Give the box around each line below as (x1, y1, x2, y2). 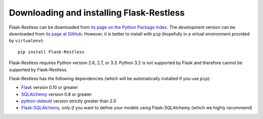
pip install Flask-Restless (18, 49, 85, 54)
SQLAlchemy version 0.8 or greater (21, 91, 92, 97)
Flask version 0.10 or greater (21, 85, 78, 90)
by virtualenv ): (9, 38, 44, 44)
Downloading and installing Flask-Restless (9, 7, 185, 18)
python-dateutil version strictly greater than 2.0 (21, 98, 116, 104)
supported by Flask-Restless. (9, 67, 68, 72)
